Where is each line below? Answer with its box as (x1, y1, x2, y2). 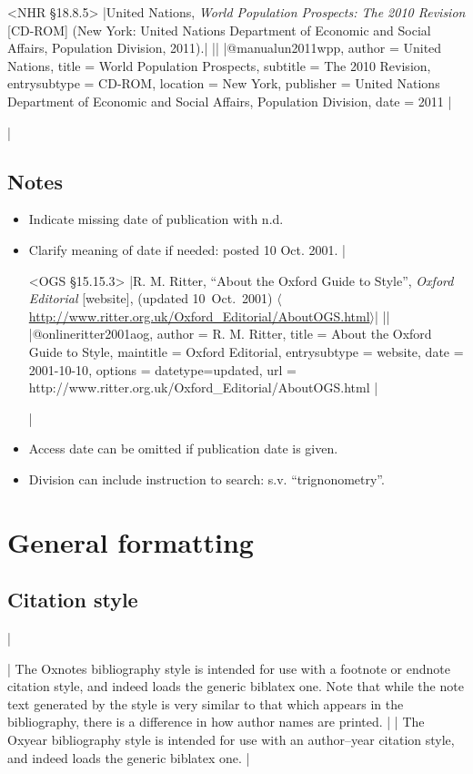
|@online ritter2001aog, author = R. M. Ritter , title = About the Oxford (28, 324, 432, 343)
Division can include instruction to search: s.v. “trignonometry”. (28, 469, 385, 488)
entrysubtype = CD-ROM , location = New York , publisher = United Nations (7, 74, 440, 93)
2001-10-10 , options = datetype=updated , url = (28, 360, 297, 379)
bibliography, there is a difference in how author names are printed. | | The (7, 712, 425, 731)
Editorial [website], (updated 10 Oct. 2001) (28, 289, 273, 308)
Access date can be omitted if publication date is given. (28, 439, 338, 458)
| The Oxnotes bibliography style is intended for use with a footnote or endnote (7, 658, 450, 677)
